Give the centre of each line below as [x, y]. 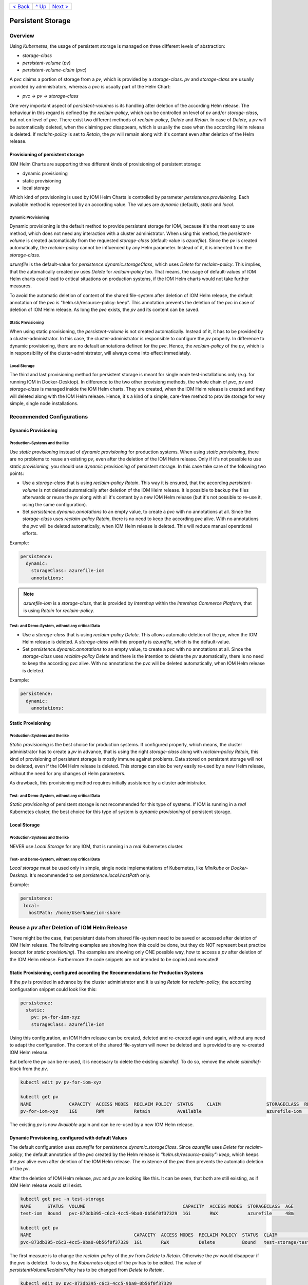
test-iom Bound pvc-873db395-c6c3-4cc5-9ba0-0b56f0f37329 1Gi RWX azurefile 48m [157, 1213]
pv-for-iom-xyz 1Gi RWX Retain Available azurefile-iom [161, 1111]
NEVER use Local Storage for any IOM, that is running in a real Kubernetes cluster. [97, 847]
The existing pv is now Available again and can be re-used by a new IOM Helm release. [102, 1124]
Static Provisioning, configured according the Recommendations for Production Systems [107, 972]
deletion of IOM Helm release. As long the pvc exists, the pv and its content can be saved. [104, 310]
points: [17, 473]
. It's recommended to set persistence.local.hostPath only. [89, 875]
